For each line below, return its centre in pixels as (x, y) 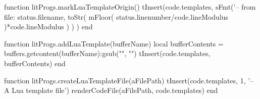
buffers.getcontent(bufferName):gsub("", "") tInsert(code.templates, (107, 53)
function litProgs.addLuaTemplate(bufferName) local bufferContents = (114, 43)
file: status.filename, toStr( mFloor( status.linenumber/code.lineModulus (116, 16)
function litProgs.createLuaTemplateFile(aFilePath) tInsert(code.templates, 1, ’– (129, 80)
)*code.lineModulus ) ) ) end (48, 27)
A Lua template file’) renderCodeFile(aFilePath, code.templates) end (111, 90)
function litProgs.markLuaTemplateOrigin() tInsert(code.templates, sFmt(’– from (130, 7)
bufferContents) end (35, 63)
